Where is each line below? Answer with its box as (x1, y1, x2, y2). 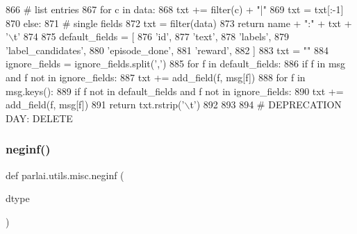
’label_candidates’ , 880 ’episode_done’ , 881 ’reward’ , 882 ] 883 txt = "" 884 (6, 42, 329, 57)
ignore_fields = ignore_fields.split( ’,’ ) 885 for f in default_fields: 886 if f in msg (6, 56, 346, 71)
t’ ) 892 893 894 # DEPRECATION (190, 97, 342, 112)
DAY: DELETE (6, 110, 73, 125)
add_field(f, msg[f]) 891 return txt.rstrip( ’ (6, 97, 185, 112)
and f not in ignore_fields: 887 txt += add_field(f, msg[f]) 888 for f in (6, 69, 306, 84)
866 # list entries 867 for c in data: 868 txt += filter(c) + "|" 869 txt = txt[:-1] (6, 2, 344, 16)
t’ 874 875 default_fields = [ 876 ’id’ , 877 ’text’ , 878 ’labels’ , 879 (13, 29, 289, 44)
